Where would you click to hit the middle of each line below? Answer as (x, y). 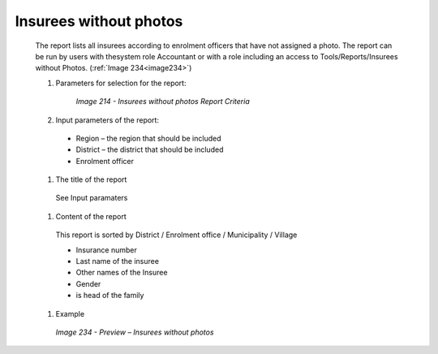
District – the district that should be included (150, 149)
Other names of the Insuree (122, 273)
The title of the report (91, 179)
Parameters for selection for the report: (121, 83)
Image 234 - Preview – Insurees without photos (135, 332)
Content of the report (91, 216)
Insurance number (107, 250)
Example (70, 313)
